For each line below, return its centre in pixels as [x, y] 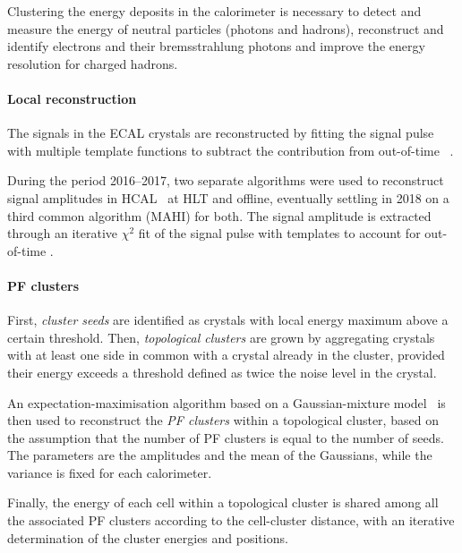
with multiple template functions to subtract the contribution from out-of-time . [231, 150]
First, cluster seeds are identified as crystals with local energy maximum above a [228, 320]
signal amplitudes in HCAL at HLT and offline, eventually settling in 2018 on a [228, 197]
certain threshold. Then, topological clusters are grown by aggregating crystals [221, 337]
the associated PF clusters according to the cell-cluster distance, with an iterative [231, 520]
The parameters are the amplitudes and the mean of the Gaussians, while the [220, 455]
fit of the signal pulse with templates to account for [279, 233]
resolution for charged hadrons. [93, 63]
